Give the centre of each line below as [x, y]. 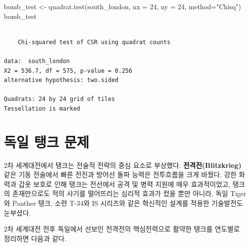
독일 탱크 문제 [47, 141]
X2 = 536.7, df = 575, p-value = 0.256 [68, 71]
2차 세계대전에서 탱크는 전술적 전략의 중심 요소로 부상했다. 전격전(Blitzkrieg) [123, 165]
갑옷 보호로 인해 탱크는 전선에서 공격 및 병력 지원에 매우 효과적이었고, [125, 184]
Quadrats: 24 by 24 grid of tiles [60, 99]
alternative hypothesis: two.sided [61, 80]
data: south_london [37, 61]
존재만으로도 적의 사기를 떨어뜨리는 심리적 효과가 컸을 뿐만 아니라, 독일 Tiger [129, 193]
